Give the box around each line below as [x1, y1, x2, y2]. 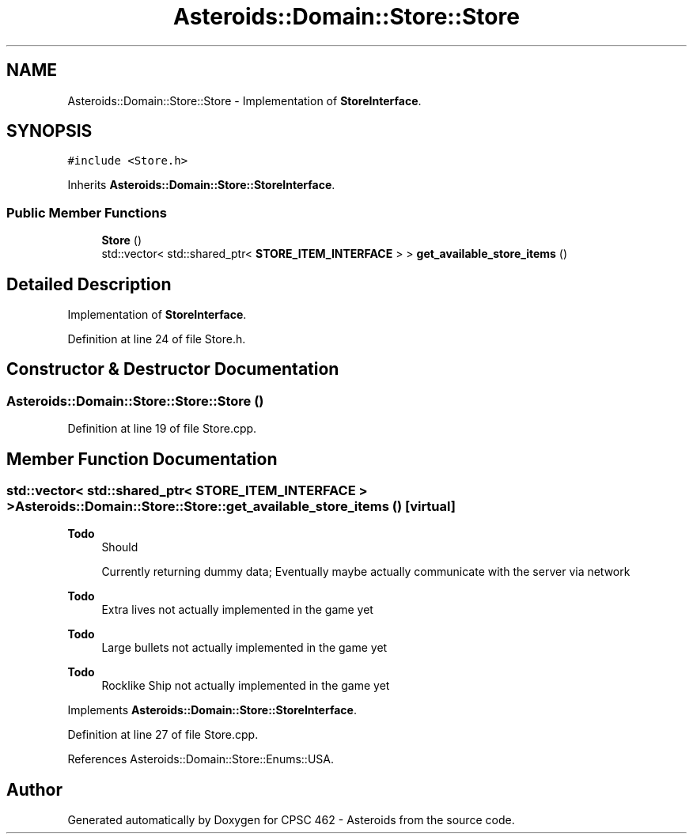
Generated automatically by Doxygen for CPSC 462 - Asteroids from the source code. [67, 813, 515, 827]
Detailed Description [6, 274, 172, 294]
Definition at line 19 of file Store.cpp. [67, 422, 257, 436]
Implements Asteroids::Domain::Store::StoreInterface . [67, 703, 357, 717]
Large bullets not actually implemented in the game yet [101, 641, 388, 655]
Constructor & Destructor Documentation [6, 359, 339, 380]
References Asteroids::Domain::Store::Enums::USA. [67, 752, 334, 766]
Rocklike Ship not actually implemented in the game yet [101, 679, 390, 693]
